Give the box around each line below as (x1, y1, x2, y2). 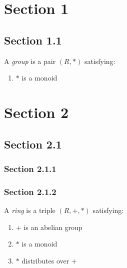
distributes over (21, 255, 69, 265)
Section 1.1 (4, 32, 62, 47)
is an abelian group (23, 221, 82, 232)
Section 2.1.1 (4, 162, 56, 174)
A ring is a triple (4, 204, 55, 215)
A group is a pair (4, 55, 56, 66)
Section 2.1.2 (4, 185, 56, 197)
